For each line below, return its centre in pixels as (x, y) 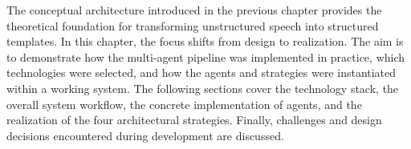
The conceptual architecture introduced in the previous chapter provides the (194, 10)
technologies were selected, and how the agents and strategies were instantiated (201, 72)
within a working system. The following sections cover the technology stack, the (203, 88)
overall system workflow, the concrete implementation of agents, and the (184, 104)
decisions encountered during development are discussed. (145, 135)
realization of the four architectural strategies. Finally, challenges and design (194, 120)
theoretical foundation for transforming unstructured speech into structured (193, 25)
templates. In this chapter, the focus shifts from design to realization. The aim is (205, 41)
